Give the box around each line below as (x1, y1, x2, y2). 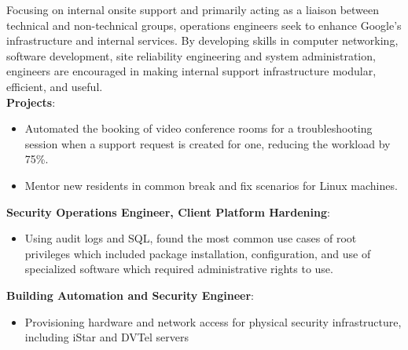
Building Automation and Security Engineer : (6, 286, 254, 303)
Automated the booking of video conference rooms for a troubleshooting (24, 120, 373, 137)
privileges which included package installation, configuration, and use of (24, 245, 371, 261)
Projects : (6, 93, 56, 110)
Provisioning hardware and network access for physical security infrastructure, (24, 313, 402, 330)
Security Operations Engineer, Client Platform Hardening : (6, 203, 330, 220)
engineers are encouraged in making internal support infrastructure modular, (6, 63, 377, 79)
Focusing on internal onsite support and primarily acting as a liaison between (6, 2, 380, 17)
